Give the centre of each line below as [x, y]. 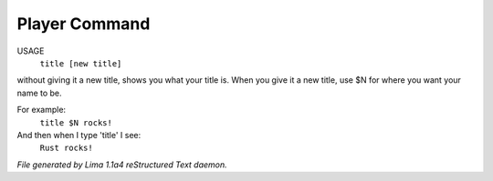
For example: [42, 110]
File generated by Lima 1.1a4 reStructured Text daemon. [122, 165]
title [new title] [81, 63]
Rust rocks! [66, 148]
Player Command [84, 24]
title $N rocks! [76, 122]
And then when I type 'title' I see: [79, 135]
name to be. [40, 93]
